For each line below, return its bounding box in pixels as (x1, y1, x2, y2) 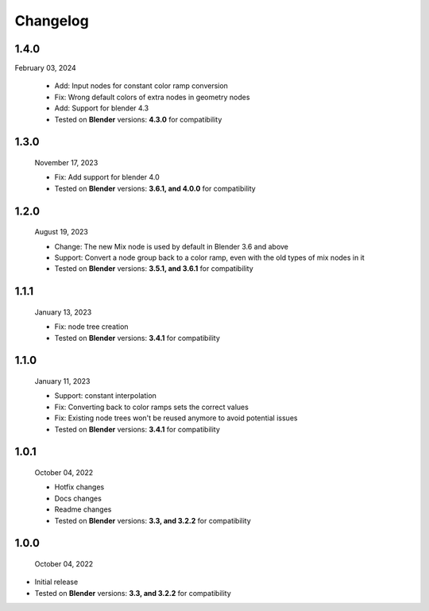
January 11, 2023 (34, 376, 91, 385)
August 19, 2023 (34, 227, 89, 237)
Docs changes (54, 493, 102, 503)
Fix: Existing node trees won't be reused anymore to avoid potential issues (54, 413, 298, 423)
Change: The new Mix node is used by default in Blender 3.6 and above (54, 242, 289, 251)
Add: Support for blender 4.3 (54, 103, 149, 113)
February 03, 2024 (14, 64, 77, 73)
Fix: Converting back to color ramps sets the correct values (54, 402, 249, 412)
